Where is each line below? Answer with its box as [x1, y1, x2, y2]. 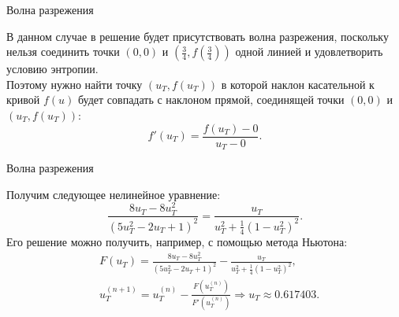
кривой [6, 91, 40, 108]
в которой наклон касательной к [221, 76, 375, 92]
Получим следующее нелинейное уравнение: [6, 186, 221, 202]
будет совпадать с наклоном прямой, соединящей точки [77, 91, 345, 108]
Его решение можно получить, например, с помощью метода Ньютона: [6, 233, 348, 249]
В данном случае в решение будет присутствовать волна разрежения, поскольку [6, 28, 389, 44]
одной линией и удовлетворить [235, 43, 383, 60]
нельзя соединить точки [6, 43, 120, 60]
